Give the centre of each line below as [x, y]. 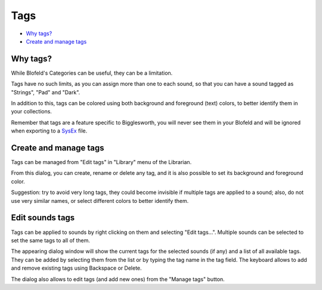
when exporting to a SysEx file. [49, 131]
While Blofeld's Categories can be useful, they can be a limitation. [92, 73]
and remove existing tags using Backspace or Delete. [77, 268]
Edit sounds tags [43, 218]
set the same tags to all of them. [51, 240]
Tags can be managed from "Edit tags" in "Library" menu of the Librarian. [101, 162]
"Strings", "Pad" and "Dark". [46, 92]
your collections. [31, 112]
